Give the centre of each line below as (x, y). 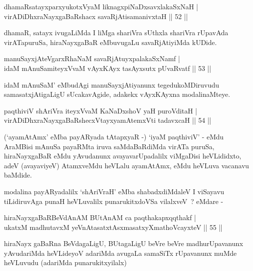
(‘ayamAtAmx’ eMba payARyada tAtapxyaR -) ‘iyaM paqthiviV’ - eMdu (114, 136)
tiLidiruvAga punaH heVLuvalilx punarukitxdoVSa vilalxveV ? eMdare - (114, 201)
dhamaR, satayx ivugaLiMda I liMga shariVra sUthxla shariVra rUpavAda (116, 33)
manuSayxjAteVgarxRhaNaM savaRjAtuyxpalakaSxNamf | (92, 58)
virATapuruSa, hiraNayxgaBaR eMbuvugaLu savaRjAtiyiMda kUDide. (110, 42)
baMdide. (18, 175)
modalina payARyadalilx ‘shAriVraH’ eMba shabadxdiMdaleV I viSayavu (114, 191)
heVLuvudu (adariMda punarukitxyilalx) (65, 262)
